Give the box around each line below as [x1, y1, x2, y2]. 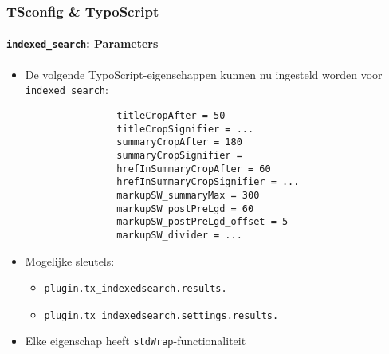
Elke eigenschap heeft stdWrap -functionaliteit [25, 332, 246, 349]
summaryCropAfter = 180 [116, 136, 242, 148]
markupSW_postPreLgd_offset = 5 [116, 216, 289, 228]
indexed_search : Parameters [6, 35, 159, 52]
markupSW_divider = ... [116, 229, 242, 241]
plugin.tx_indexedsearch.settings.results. [44, 309, 279, 321]
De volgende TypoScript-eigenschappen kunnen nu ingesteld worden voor [25, 65, 383, 82]
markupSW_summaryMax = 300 [116, 189, 260, 201]
